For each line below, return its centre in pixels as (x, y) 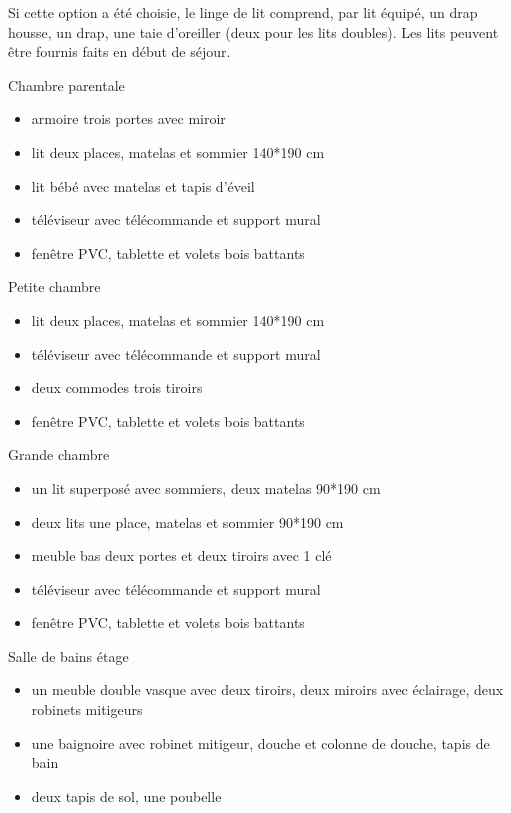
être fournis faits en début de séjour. (119, 51)
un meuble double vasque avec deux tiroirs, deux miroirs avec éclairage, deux (267, 689)
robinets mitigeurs (87, 709)
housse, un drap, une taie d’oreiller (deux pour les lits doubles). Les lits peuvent (253, 31)
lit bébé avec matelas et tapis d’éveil (143, 185)
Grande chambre (59, 454)
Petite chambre (54, 286)
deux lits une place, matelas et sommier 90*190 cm (187, 521)
